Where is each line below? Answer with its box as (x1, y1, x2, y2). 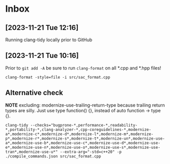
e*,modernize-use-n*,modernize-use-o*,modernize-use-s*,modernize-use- (5, 145, 160, 150)
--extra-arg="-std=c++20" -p (60, 149, 122, 154)
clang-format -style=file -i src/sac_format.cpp (5, 75, 110, 80)
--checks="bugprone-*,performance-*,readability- (30, 122, 138, 127)
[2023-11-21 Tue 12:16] (5, 23, 79, 32)
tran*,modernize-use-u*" (5, 149, 58, 154)
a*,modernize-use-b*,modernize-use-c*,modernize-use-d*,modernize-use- (5, 140, 160, 145)
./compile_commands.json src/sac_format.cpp (5, 153, 101, 159)
